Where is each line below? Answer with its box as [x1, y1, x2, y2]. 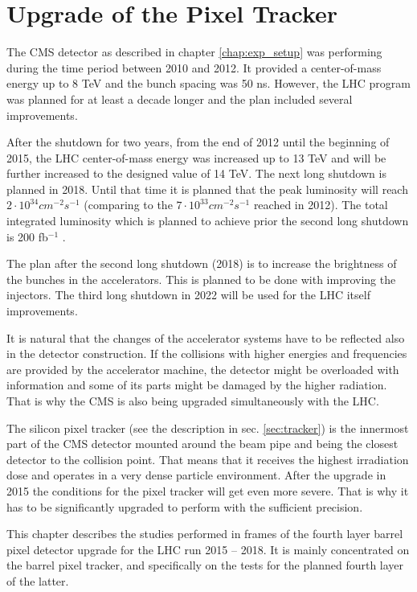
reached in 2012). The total [253, 196, 388, 213]
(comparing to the [84, 196, 173, 213]
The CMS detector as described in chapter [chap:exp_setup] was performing [6, 43, 382, 60]
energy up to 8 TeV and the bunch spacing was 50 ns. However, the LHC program [6, 75, 411, 92]
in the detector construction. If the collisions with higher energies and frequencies [6, 345, 407, 362]
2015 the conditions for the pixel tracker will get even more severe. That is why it [6, 482, 409, 499]
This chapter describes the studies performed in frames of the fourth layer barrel [6, 525, 403, 542]
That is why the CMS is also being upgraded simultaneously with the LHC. [6, 393, 379, 409]
